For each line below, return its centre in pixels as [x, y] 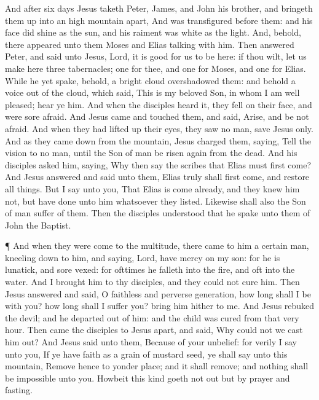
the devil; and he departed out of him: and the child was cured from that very [152, 317]
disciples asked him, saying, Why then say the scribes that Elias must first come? [158, 164]
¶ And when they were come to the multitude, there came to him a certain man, [157, 245]
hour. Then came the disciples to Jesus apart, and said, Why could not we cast [154, 330]
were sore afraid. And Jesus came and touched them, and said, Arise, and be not [157, 116]
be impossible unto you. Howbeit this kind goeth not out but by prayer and [148, 378]
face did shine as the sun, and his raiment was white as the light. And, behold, [153, 32]
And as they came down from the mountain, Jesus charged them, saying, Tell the [158, 140]
